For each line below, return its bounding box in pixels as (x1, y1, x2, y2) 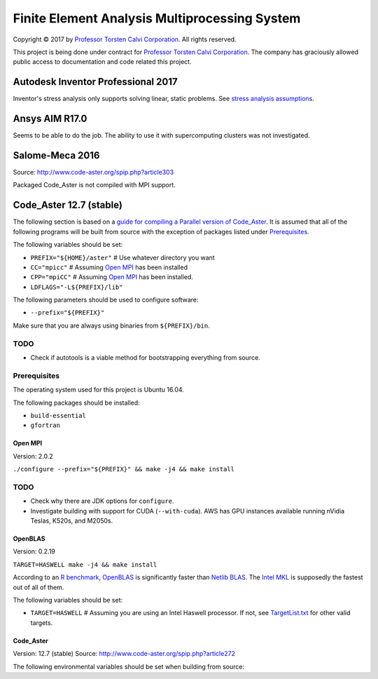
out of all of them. (13, 583, 64, 591)
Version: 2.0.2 (13, 452, 54, 460)
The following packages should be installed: (13, 398, 140, 407)
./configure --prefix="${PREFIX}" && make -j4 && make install (13, 465, 234, 473)
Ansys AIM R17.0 (13, 113, 87, 125)
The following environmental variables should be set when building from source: (13, 662, 245, 671)
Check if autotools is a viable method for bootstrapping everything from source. (30, 354, 260, 361)
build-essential (30, 411, 87, 419)
